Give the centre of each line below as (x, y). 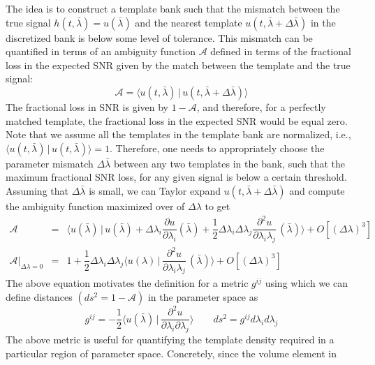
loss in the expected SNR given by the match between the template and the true (178, 65)
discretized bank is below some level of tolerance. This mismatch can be (159, 37)
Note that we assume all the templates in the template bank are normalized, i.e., (178, 134)
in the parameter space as (203, 296)
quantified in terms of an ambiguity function (101, 51)
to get (218, 206)
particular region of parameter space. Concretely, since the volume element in (171, 353)
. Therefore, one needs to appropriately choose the (217, 148)
